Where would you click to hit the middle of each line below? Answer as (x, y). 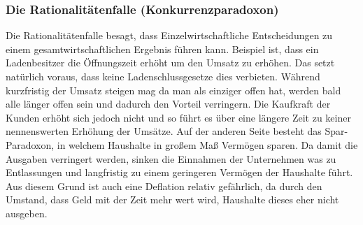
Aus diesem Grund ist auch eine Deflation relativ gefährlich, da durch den (164, 186)
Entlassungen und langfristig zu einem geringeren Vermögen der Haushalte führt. (179, 172)
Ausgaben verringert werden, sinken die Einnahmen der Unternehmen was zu (171, 158)
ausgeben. (27, 213)
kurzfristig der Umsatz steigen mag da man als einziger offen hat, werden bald (173, 90)
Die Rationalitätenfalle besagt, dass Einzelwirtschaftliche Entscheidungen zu (169, 35)
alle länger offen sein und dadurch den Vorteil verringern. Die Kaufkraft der (168, 104)
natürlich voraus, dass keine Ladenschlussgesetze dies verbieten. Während (163, 76)
